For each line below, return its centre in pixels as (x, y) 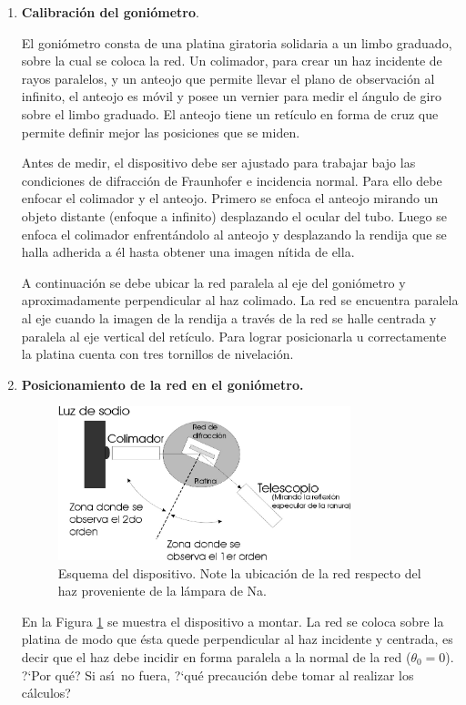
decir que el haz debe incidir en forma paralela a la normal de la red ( (216, 657)
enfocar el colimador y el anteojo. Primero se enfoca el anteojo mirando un (230, 198)
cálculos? (46, 693)
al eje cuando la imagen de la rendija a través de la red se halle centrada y (229, 317)
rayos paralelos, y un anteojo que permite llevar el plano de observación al (228, 78)
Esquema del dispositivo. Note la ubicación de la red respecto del (239, 572)
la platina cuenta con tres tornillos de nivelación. (157, 354)
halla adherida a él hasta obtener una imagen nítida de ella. (188, 252)
